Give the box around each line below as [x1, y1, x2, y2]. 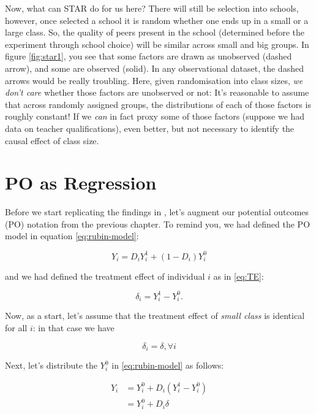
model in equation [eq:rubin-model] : [5, 229, 139, 242]
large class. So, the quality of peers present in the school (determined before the [5, 26, 305, 39]
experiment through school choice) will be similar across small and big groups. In [5, 37, 309, 50]
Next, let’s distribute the [5, 359, 98, 371]
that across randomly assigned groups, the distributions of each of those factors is [5, 98, 311, 110]
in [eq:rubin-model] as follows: [111, 359, 224, 371]
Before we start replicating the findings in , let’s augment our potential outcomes [5, 205, 309, 218]
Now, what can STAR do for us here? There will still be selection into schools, [5, 2, 299, 14]
